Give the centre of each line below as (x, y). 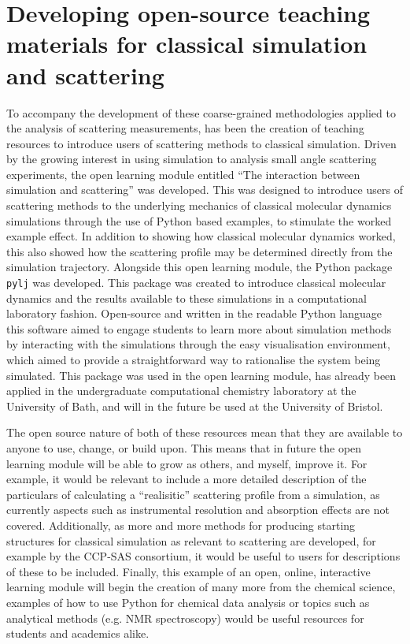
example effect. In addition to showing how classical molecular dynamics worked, (201, 236)
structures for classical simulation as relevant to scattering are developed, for (191, 540)
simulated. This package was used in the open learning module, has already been (201, 375)
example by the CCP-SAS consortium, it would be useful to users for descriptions (203, 556)
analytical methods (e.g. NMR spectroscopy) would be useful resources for (185, 618)
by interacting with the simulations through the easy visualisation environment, (198, 344)
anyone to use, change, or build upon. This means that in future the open (184, 448)
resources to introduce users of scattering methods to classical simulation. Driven (201, 143)
